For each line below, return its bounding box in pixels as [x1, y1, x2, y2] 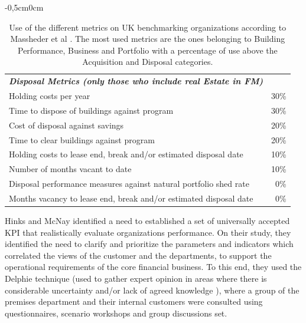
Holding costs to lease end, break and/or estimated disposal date [9, 148, 243, 160]
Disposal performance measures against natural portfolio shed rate [9, 177, 249, 190]
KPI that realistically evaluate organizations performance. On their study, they [5, 226, 291, 238]
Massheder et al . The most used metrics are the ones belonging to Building [10, 32, 285, 45]
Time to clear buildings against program [9, 133, 155, 146]
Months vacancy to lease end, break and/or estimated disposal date [9, 192, 253, 204]
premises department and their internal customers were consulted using [5, 295, 263, 308]
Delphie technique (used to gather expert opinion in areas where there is [5, 272, 267, 285]
